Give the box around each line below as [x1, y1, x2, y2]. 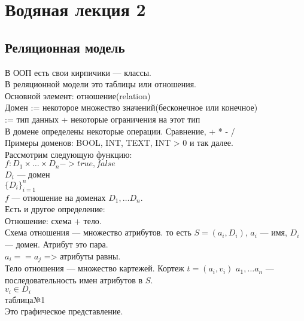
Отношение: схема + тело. [5, 214, 102, 227]
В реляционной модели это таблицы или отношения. [5, 78, 196, 90]
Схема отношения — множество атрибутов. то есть [5, 226, 191, 239]
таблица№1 [5, 293, 45, 305]
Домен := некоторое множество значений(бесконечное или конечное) [5, 101, 258, 114]
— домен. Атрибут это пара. [5, 238, 108, 250]
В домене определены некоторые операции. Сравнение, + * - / [5, 124, 235, 137]
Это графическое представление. [5, 305, 123, 317]
